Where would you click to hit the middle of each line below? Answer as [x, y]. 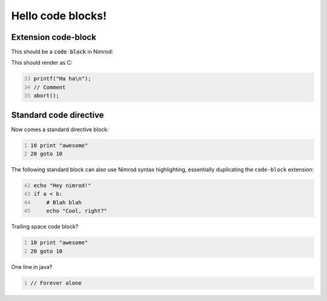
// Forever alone [56, 283]
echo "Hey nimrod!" [62, 186]
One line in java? [32, 267]
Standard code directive [58, 115]
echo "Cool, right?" [77, 211]
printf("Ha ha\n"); [62, 79]
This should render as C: [42, 63]
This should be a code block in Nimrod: [62, 52]
